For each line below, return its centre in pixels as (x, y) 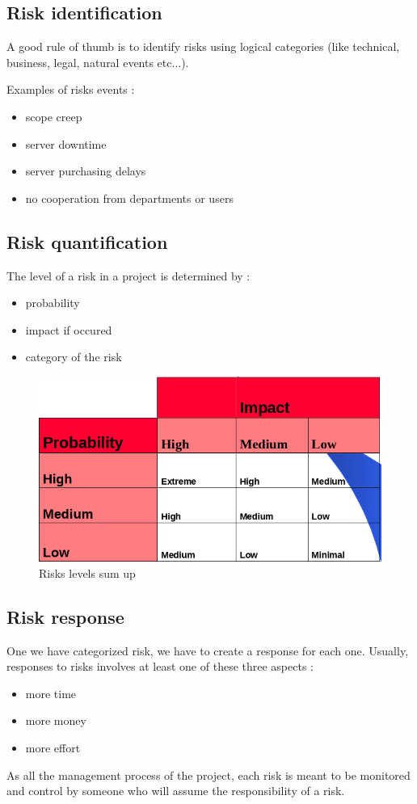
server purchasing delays (86, 171)
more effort (53, 747)
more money (56, 720)
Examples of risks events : (71, 89)
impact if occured (69, 329)
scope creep (54, 116)
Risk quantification (87, 241)
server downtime (66, 143)
